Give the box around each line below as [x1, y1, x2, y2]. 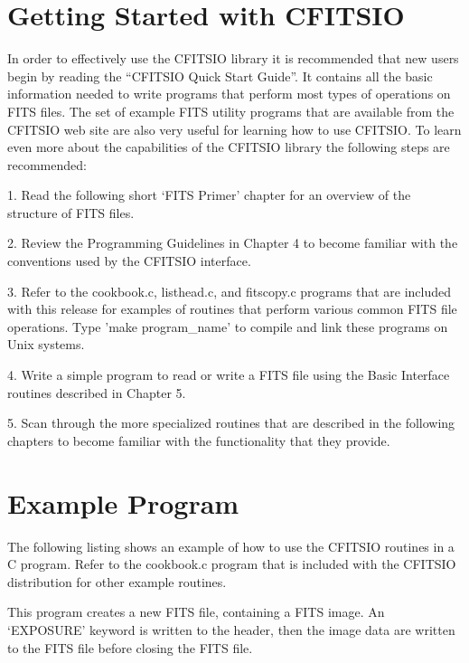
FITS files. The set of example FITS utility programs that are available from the [7, 101, 455, 120]
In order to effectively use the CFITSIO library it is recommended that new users [7, 49, 459, 68]
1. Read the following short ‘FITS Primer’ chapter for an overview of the [7, 185, 411, 204]
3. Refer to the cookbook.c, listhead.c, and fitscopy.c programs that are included [7, 281, 451, 300]
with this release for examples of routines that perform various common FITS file [7, 299, 457, 318]
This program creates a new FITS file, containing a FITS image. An [7, 602, 385, 621]
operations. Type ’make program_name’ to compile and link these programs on [7, 317, 448, 336]
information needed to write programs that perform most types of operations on [7, 84, 451, 103]
